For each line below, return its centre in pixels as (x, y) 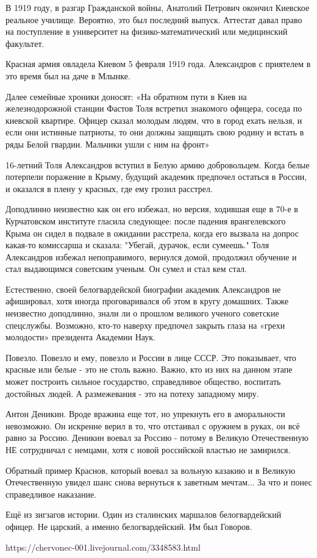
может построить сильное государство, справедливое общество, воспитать (143, 381)
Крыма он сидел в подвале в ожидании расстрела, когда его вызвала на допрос (152, 233)
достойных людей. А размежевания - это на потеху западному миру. (132, 393)
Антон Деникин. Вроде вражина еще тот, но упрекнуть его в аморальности (145, 414)
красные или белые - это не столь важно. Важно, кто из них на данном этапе (149, 369)
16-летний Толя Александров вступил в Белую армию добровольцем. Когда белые (158, 164)
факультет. (25, 43)
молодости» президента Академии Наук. (80, 337)
